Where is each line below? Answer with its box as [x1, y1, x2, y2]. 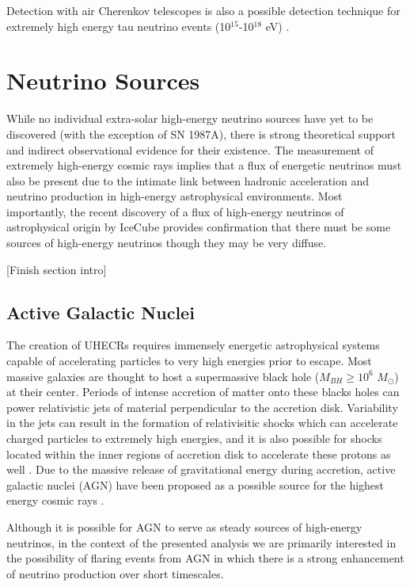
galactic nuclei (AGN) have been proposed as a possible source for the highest [6, 476, 385, 493]
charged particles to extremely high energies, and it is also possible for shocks [6, 430, 382, 447]
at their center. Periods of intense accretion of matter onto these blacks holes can [6, 383, 400, 400]
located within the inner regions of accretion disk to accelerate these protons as [6, 445, 391, 462]
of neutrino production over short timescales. [6, 565, 224, 581]
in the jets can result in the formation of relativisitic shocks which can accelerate [6, 414, 398, 431]
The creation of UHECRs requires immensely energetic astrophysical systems [6, 337, 380, 353]
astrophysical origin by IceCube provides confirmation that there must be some [6, 219, 391, 235]
